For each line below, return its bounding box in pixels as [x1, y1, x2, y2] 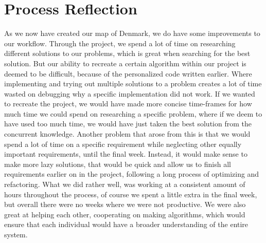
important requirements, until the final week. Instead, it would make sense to [4, 148, 247, 159]
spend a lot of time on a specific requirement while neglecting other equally [4, 138, 242, 149]
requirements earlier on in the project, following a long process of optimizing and [4, 169, 259, 179]
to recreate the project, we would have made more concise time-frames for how [4, 98, 252, 109]
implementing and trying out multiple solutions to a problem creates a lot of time [4, 78, 262, 89]
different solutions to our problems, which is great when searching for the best [4, 48, 251, 59]
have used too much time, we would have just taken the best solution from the [4, 118, 252, 129]
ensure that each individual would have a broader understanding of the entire [4, 219, 249, 230]
